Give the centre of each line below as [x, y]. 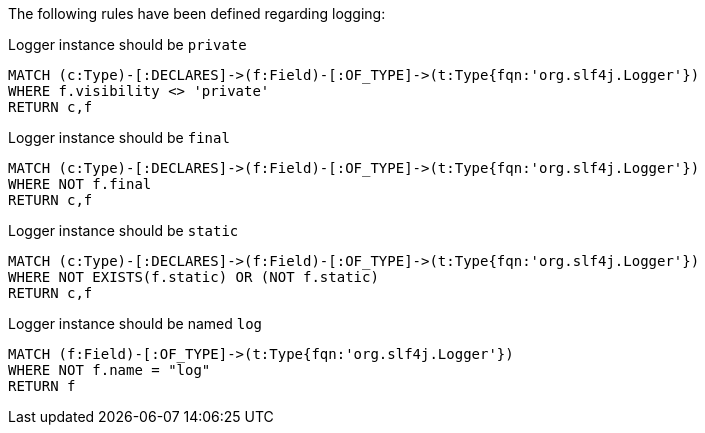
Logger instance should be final [119, 137]
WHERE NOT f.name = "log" [109, 370]
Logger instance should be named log [135, 323]
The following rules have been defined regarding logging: [197, 13]
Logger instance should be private [127, 44]
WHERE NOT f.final [80, 184]
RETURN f [42, 386]
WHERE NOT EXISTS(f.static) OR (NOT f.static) [193, 277]
